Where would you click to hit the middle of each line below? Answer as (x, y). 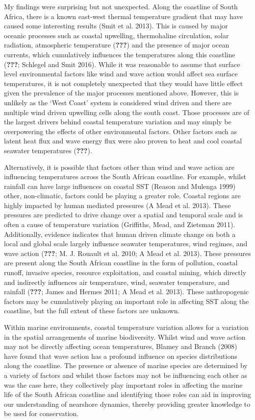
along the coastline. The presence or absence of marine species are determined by (126, 365)
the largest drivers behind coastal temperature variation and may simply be (118, 122)
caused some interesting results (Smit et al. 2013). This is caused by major (116, 26)
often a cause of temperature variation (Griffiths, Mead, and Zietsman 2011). (120, 224)
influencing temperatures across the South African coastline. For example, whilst (125, 176)
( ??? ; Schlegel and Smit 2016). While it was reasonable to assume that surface (122, 64)
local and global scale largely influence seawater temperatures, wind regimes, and (126, 244)
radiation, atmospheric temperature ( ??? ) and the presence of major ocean (117, 45)
